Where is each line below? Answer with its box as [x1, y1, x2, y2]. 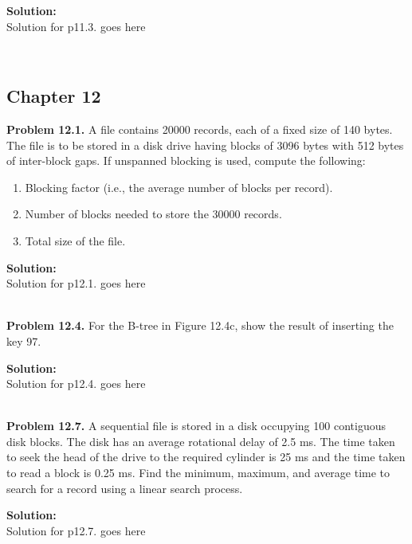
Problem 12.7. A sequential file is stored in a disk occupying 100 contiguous [6, 417, 386, 434]
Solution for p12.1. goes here [6, 275, 146, 292]
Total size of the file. [25, 232, 126, 249]
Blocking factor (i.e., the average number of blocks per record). [25, 178, 333, 195]
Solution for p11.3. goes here [6, 18, 146, 34]
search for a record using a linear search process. [6, 479, 243, 496]
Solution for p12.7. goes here [6, 522, 146, 538]
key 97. [6, 332, 41, 349]
